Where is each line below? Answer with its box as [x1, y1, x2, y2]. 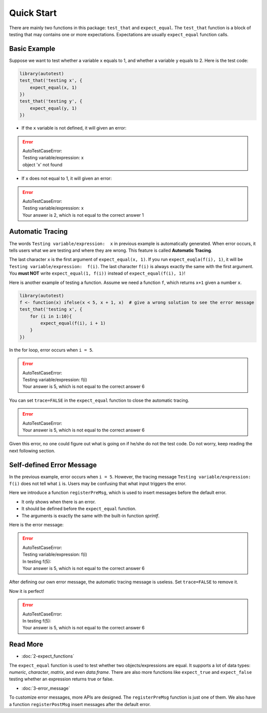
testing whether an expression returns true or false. [9, 676, 114, 682]
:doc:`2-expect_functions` [21, 653, 74, 659]
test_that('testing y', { [19, 98, 83, 104]
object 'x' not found [22, 161, 63, 168]
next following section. [9, 448, 55, 454]
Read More [9, 640, 44, 649]
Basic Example [9, 45, 55, 53]
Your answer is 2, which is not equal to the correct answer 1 [22, 212, 144, 218]
